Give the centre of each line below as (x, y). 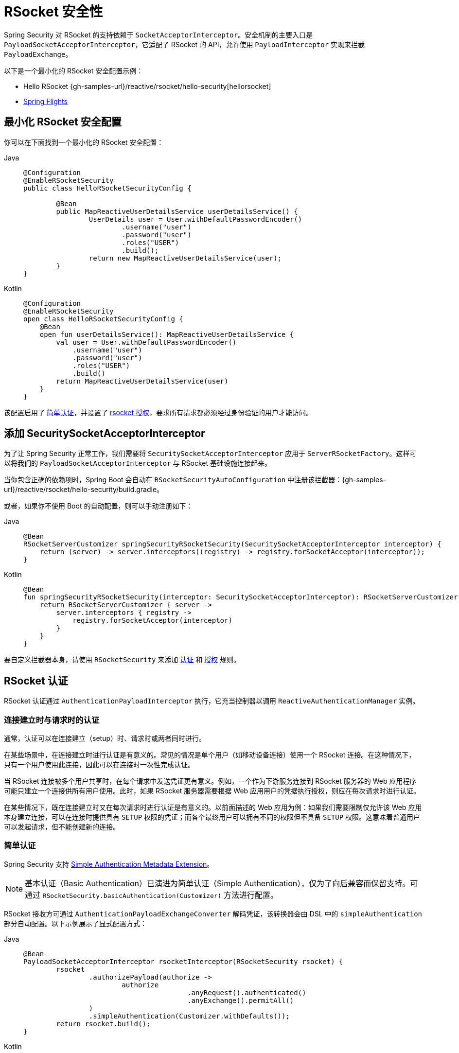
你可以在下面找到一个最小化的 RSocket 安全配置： (84, 142)
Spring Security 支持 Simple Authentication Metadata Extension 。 (109, 864)
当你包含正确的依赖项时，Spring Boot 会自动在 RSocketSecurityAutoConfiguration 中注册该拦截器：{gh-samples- (195, 480)
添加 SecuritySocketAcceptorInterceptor (105, 434)
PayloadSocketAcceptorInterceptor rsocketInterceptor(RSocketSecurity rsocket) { (183, 961)
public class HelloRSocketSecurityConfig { (107, 188)
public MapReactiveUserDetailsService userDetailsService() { (177, 211)
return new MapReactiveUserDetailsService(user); (185, 258)
